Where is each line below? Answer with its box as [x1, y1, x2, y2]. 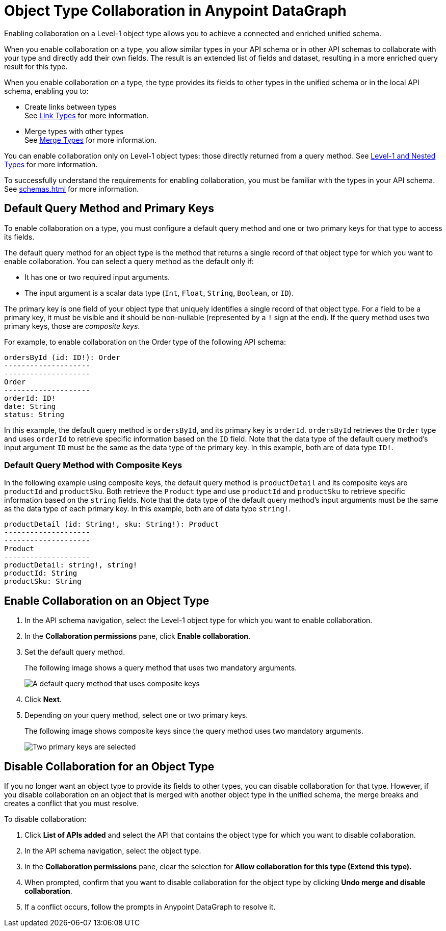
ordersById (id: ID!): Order [4, 353, 120, 361]
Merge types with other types [24, 126, 124, 136]
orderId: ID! [4, 394, 56, 402]
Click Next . [24, 695, 62, 704]
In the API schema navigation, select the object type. [24, 846, 201, 856]
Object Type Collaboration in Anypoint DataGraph [4, 2, 347, 19]
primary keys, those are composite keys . [4, 321, 140, 330]
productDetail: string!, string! [4, 561, 138, 570]
